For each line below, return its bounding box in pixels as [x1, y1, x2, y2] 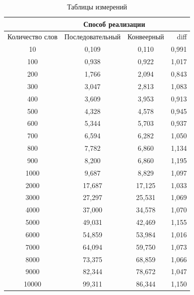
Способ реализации [83, 18, 145, 29]
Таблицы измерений [67, 1, 128, 11]
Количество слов [7, 31, 58, 42]
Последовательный [64, 31, 121, 42]
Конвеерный [128, 31, 164, 42]
